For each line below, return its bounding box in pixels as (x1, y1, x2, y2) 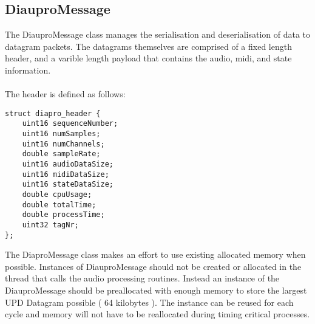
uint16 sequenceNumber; (22, 119, 118, 128)
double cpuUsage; (22, 190, 92, 199)
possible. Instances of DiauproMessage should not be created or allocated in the (5, 260, 302, 272)
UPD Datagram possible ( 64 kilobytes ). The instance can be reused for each (5, 295, 294, 308)
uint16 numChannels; (22, 139, 105, 148)
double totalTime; (22, 200, 97, 209)
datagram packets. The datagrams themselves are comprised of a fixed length (5, 40, 292, 52)
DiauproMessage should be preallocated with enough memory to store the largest (5, 284, 307, 297)
